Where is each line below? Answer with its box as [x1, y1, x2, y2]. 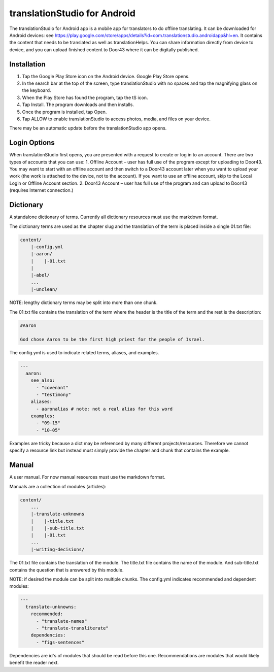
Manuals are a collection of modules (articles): [9, 483, 107, 489]
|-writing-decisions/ [30, 547, 85, 553]
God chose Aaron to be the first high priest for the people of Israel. [20, 337, 205, 343]
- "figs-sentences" [36, 640, 85, 645]
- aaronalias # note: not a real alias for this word [36, 406, 173, 412]
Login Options [9, 139, 55, 147]
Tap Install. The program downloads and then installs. [22, 102, 134, 108]
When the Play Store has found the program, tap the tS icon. [22, 94, 148, 100]
